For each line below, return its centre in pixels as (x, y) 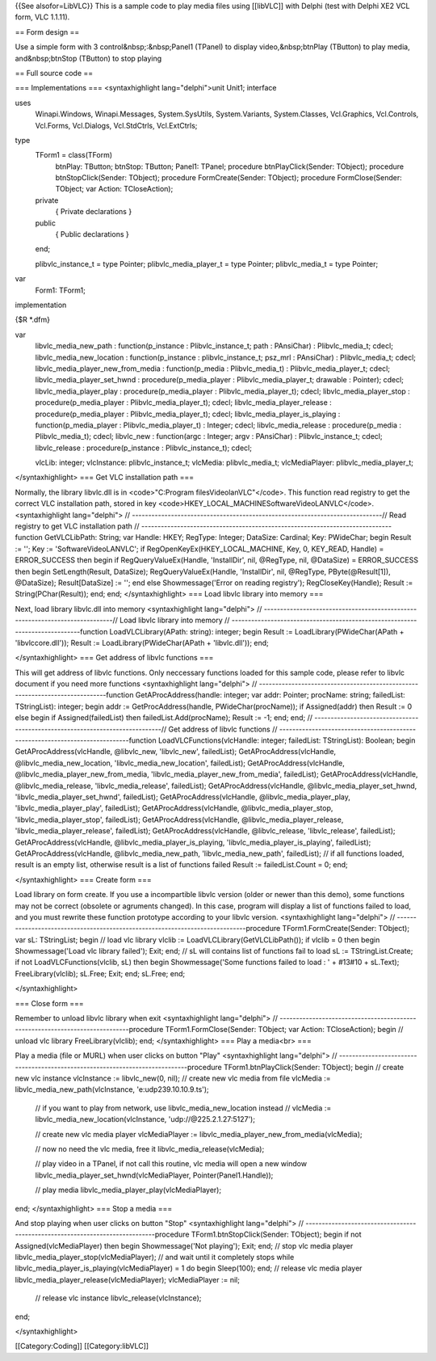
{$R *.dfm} (33, 320)
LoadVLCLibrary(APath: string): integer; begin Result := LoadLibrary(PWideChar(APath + (257, 631)
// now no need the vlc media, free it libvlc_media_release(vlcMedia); (150, 1148)
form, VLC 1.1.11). (42, 17)
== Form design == (47, 32)
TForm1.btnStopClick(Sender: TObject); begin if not (277, 1235)
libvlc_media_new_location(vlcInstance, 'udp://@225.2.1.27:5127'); (145, 1119)
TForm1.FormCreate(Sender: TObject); (346, 929)
